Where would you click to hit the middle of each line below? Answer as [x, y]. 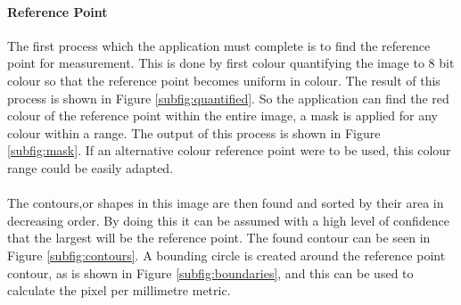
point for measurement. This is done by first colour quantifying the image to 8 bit [231, 63]
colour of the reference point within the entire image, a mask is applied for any [222, 115]
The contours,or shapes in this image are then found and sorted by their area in [226, 203]
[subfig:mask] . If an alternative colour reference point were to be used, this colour [229, 150]
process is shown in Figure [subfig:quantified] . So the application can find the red [228, 98]
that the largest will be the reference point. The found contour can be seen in [219, 238]
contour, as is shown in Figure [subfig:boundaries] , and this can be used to [210, 272]
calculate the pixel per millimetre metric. [119, 290]
